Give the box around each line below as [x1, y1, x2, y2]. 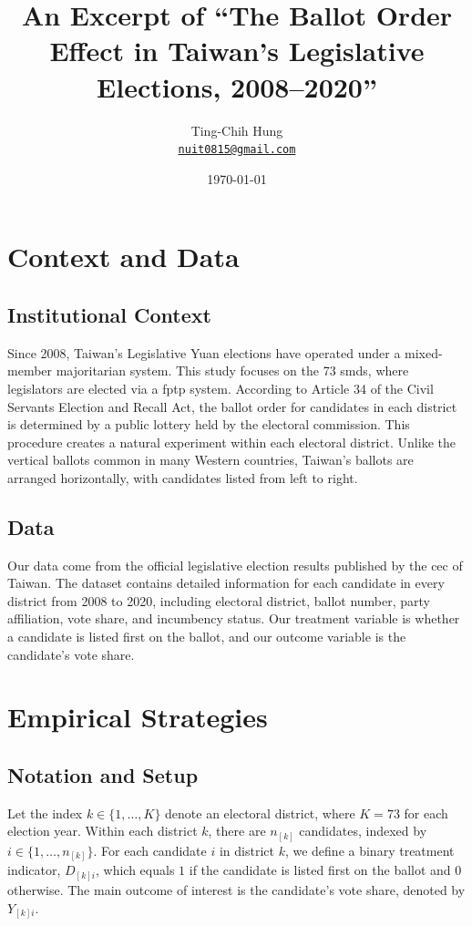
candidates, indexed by [299, 821, 427, 840]
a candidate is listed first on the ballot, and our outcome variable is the [7, 627, 406, 646]
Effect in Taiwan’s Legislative [49, 32, 425, 69]
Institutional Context [7, 300, 211, 328]
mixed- [405, 343, 443, 362]
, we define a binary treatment [284, 840, 455, 859]
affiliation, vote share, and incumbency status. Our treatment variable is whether [7, 609, 460, 628]
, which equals [96, 860, 175, 880]
